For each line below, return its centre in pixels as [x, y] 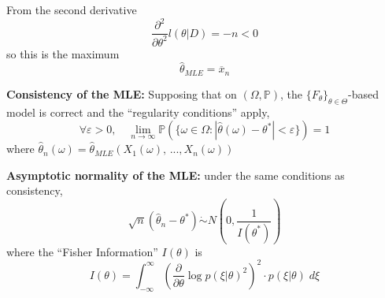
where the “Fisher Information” [82, 251]
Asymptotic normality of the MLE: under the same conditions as [176, 175]
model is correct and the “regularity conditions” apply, [138, 112]
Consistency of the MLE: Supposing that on [122, 93]
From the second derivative [72, 9]
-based [363, 93]
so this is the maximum [63, 53]
